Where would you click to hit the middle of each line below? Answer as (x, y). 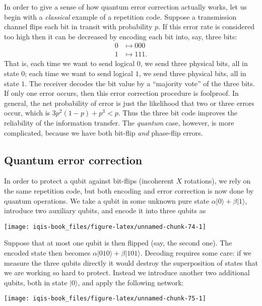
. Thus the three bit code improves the (178, 113)
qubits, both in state (36, 282)
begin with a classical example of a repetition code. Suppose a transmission (120, 16)
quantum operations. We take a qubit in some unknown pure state (107, 200)
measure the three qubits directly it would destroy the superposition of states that (131, 262)
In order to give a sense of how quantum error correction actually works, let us (126, 7)
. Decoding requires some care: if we (196, 253)
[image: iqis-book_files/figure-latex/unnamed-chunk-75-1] (105, 299)
